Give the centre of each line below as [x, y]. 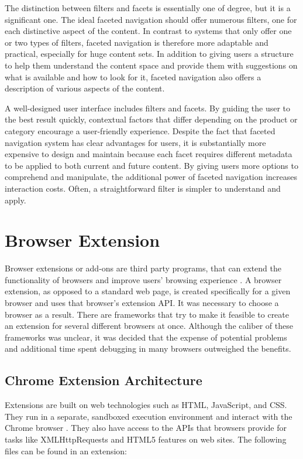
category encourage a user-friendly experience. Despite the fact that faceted [140, 130]
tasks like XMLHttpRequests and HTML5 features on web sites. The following [146, 439]
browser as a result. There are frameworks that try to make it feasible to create [147, 314]
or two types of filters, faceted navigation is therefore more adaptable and [137, 42]
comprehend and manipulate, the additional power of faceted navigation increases [151, 177]
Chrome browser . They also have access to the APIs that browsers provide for [146, 428]
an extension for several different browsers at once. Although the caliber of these [149, 326]
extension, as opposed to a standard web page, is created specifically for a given [148, 291]
